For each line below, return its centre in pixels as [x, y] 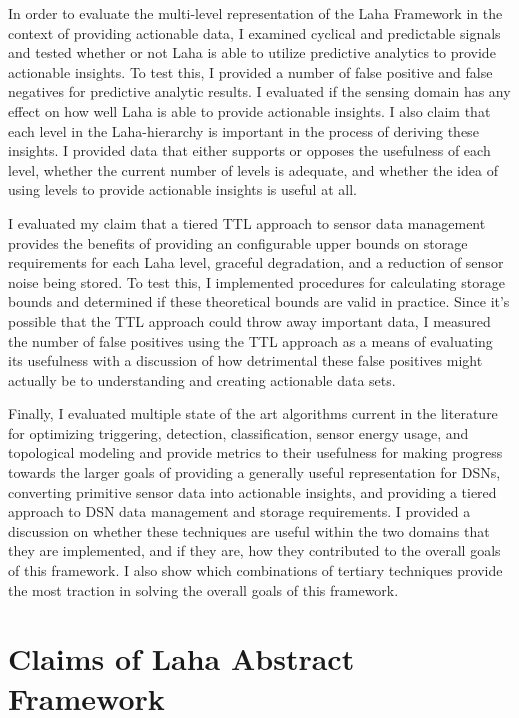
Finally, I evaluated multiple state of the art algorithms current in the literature [253, 413]
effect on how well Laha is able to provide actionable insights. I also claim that [249, 110]
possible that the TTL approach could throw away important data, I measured [249, 320]
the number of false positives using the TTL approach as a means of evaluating [250, 340]
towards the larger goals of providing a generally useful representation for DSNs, [254, 472]
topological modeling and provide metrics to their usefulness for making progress [255, 452]
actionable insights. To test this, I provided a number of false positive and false [250, 71]
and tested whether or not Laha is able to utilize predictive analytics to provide [252, 52]
